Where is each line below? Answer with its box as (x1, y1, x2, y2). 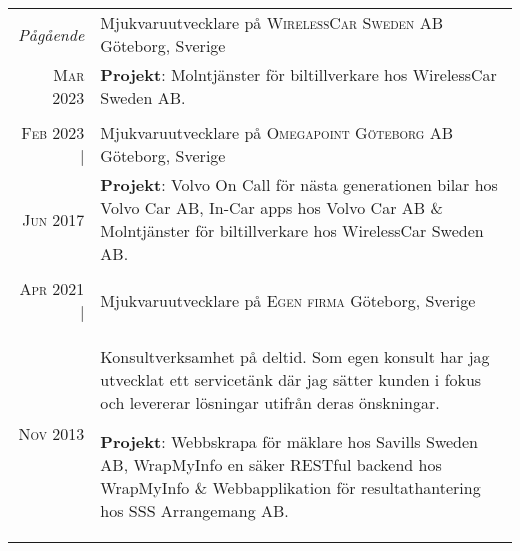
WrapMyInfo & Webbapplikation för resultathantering (100, 476, 481, 499)
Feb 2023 (21, 121, 85, 144)
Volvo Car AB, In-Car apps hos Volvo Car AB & (100, 196, 443, 219)
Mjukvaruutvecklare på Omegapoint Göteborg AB (100, 121, 454, 144)
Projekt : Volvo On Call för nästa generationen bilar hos (100, 173, 498, 196)
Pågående (17, 22, 85, 46)
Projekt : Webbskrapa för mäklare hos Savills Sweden (100, 430, 478, 453)
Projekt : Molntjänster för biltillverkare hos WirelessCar (100, 63, 497, 86)
